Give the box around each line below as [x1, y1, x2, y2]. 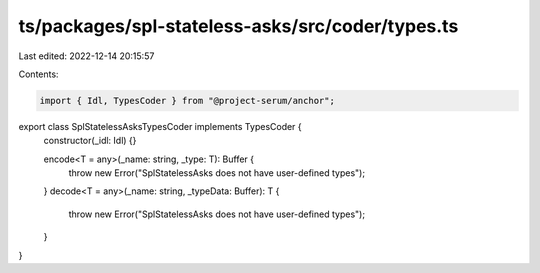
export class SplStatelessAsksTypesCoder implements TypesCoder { [18, 120, 302, 132]
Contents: [18, 68, 59, 80]
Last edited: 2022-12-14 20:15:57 [18, 50, 155, 62]
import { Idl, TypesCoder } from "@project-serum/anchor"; [39, 95, 335, 106]
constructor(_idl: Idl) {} [43, 135, 137, 147]
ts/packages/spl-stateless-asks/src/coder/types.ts [18, 15, 459, 37]
